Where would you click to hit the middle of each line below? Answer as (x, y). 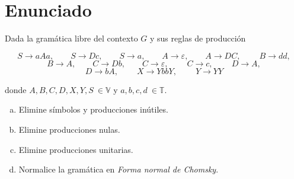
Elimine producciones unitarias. (76, 149)
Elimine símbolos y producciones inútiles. (93, 109)
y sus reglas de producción (198, 38)
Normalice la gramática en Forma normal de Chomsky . (119, 169)
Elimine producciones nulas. (69, 129)
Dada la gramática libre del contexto (71, 38)
